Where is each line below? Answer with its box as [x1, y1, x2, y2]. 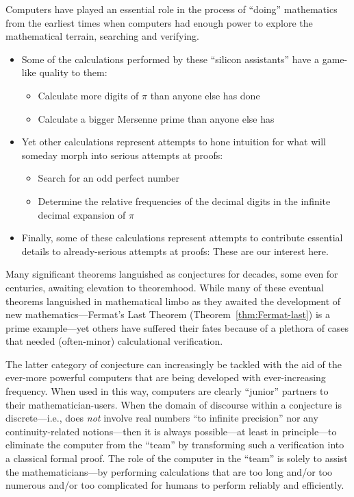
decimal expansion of [38, 207, 126, 221]
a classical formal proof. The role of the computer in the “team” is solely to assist [5, 451, 348, 465]
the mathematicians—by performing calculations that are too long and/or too [5, 464, 333, 478]
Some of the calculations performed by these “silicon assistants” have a [21, 51, 319, 66]
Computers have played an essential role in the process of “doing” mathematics [5, 2, 338, 16]
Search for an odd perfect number [38, 171, 179, 185]
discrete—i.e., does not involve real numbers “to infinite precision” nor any [5, 411, 318, 425]
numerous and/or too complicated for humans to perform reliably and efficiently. [5, 478, 344, 492]
